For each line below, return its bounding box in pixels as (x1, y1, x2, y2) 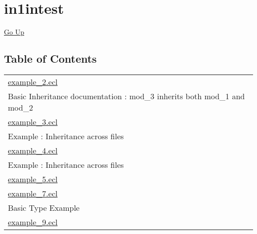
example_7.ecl (8, 187, 58, 199)
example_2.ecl (8, 76, 58, 87)
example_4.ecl (8, 144, 58, 156)
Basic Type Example (8, 201, 80, 213)
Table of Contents (4, 51, 97, 66)
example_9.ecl (8, 216, 58, 228)
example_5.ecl (8, 173, 58, 185)
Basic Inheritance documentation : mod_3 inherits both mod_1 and (8, 90, 245, 102)
